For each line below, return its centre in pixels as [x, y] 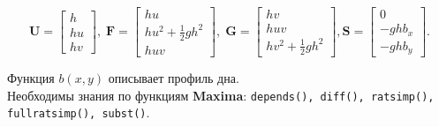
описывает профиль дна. [174, 78]
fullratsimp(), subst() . [79, 112]
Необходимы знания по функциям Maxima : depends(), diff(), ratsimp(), [221, 95]
